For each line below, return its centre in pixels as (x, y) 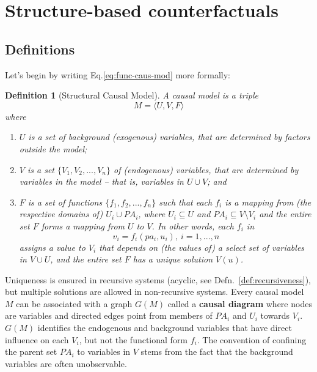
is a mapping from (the (268, 202)
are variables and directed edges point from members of (109, 315)
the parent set (31, 352)
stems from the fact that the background (217, 352)
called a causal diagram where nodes (240, 303)
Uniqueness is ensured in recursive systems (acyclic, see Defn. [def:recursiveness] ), (158, 279)
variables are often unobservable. (66, 363)
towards (275, 315)
